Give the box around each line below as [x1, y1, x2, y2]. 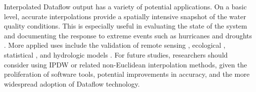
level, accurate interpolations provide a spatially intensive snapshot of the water [4, 11, 246, 21]
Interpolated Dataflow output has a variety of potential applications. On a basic [4, 1, 247, 11]
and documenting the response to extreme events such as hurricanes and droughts [4, 30, 252, 40]
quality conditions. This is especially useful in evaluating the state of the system [4, 21, 247, 31]
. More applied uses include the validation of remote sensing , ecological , [4, 40, 226, 50]
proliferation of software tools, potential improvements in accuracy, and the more [4, 69, 250, 79]
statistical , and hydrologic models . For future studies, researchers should [4, 49, 228, 60]
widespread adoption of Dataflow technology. [4, 78, 140, 89]
